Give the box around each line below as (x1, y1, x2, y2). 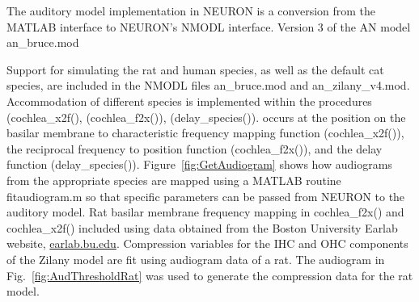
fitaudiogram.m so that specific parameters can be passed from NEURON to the (6, 187, 405, 204)
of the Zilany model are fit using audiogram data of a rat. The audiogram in (6, 250, 385, 267)
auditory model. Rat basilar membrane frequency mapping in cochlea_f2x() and (6, 203, 404, 220)
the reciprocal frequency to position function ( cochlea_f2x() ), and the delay (6, 140, 383, 157)
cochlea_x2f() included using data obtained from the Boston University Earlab (6, 219, 398, 236)
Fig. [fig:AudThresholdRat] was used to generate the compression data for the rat (6, 266, 413, 283)
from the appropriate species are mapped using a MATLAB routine (6, 171, 341, 188)
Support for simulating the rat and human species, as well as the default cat (6, 61, 384, 78)
